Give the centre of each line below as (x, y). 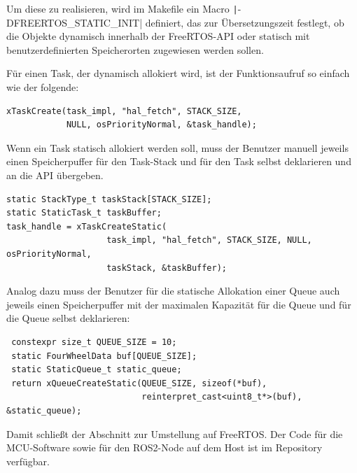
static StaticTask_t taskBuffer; (84, 213)
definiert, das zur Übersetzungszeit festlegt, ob (245, 22)
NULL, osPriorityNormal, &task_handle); (161, 125)
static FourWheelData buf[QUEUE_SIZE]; (104, 356)
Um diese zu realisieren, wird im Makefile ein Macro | (122, 8)
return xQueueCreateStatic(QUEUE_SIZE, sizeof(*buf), (139, 383)
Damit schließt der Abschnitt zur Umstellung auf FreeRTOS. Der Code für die (175, 433)
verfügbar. (28, 461)
